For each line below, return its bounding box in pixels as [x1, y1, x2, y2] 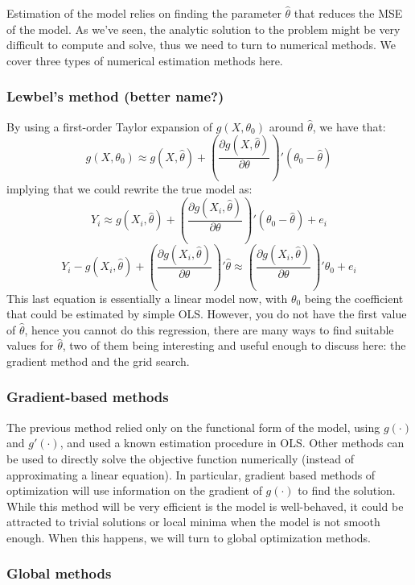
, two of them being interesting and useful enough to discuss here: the [62, 337, 406, 354]
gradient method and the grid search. [6, 352, 190, 369]
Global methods [6, 563, 112, 583]
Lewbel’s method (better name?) [6, 86, 224, 106]
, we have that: [312, 118, 386, 135]
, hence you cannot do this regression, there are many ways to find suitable [24, 321, 394, 338]
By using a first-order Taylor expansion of [6, 118, 213, 135]
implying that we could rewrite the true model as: [6, 180, 253, 197]
